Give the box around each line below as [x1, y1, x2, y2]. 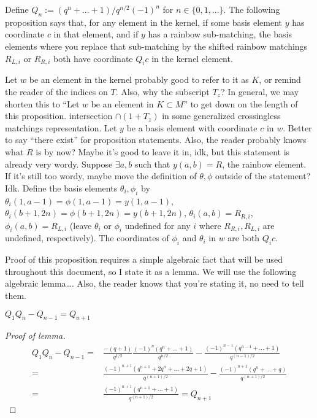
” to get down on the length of [183, 97, 298, 110]
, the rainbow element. [222, 157, 307, 170]
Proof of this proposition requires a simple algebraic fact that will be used [5, 253, 283, 266]
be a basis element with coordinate [126, 121, 258, 134]
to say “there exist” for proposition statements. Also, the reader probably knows [5, 133, 307, 146]
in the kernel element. [151, 52, 233, 64]
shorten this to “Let [5, 97, 80, 110]
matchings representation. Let [5, 121, 117, 134]
